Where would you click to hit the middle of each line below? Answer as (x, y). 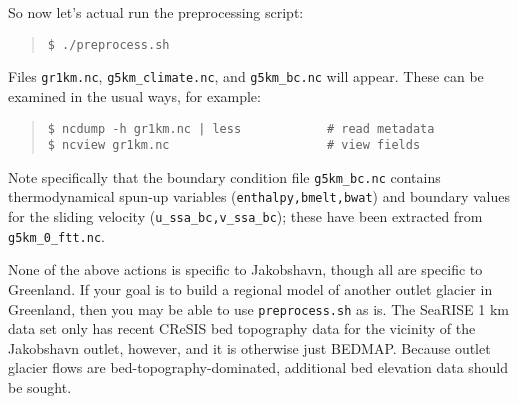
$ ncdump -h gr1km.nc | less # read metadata (241, 128)
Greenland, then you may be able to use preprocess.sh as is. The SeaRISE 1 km (258, 308)
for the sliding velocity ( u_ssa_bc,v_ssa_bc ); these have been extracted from (245, 216)
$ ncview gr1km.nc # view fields (234, 145)
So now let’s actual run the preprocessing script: (156, 12)
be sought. (40, 387)
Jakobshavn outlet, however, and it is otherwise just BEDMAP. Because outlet (249, 347)
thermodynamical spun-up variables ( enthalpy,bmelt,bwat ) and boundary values (259, 196)
